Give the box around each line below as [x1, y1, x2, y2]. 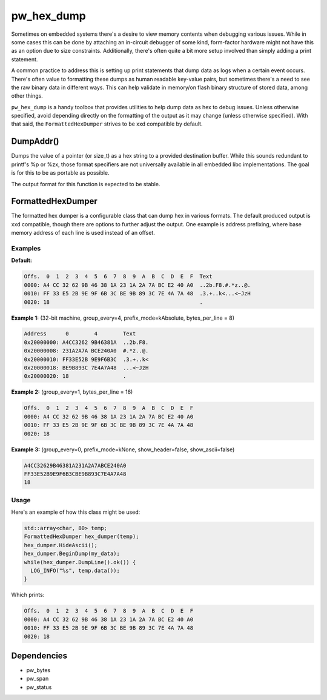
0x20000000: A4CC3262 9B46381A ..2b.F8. [24, 338, 149, 346]
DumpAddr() [11, 136, 59, 147]
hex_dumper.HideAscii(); [24, 542, 98, 548]
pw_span [26, 675, 49, 682]
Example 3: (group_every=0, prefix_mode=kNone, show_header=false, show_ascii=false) [11, 446, 235, 453]
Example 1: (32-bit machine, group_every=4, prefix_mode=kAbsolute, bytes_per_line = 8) [11, 314, 235, 321]
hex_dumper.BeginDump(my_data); [24, 550, 121, 557]
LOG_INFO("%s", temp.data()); [30, 567, 121, 574]
